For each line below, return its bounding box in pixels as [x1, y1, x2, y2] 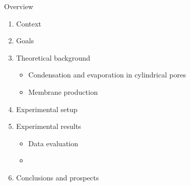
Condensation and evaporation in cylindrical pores [28, 69, 186, 80]
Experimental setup [16, 103, 78, 114]
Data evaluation [28, 138, 79, 148]
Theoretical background [16, 52, 90, 63]
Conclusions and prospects [16, 172, 99, 182]
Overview [4, 1, 34, 11]
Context [16, 18, 41, 29]
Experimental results [16, 121, 81, 131]
